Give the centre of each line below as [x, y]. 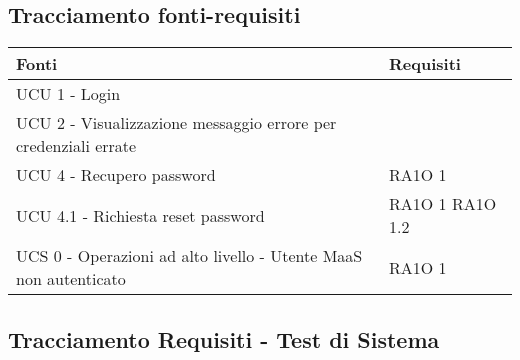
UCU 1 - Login [68, 94]
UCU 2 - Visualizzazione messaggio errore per [176, 123]
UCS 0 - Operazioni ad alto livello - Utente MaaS [189, 256]
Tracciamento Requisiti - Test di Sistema [224, 338]
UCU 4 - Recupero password [116, 175]
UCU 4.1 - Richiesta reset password [140, 215]
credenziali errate [76, 146]
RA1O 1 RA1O [443, 204]
